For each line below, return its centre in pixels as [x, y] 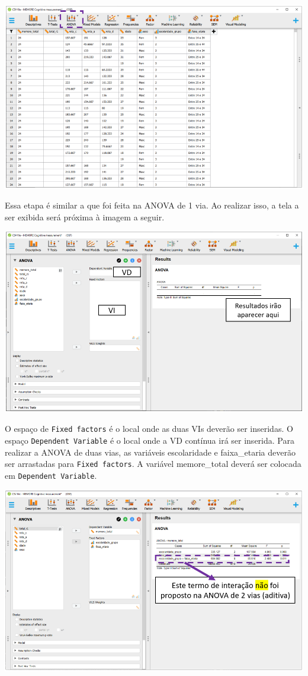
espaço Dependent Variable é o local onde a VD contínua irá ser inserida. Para [150, 440]
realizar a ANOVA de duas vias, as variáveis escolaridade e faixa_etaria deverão [150, 452]
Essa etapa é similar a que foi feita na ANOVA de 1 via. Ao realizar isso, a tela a [152, 205]
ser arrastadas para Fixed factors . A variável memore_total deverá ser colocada [153, 464]
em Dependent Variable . [51, 475]
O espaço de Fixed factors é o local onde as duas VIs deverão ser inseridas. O [149, 429]
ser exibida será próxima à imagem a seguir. [85, 217]
